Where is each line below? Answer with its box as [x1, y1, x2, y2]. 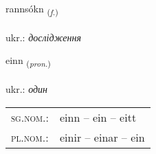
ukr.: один [5, 82, 47, 96]
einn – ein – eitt [60, 109, 137, 125]
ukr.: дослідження [5, 30, 81, 44]
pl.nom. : [11, 129, 49, 145]
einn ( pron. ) [5, 53, 51, 69]
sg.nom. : [11, 109, 49, 125]
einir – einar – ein [60, 129, 145, 145]
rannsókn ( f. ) [5, 1, 58, 17]
